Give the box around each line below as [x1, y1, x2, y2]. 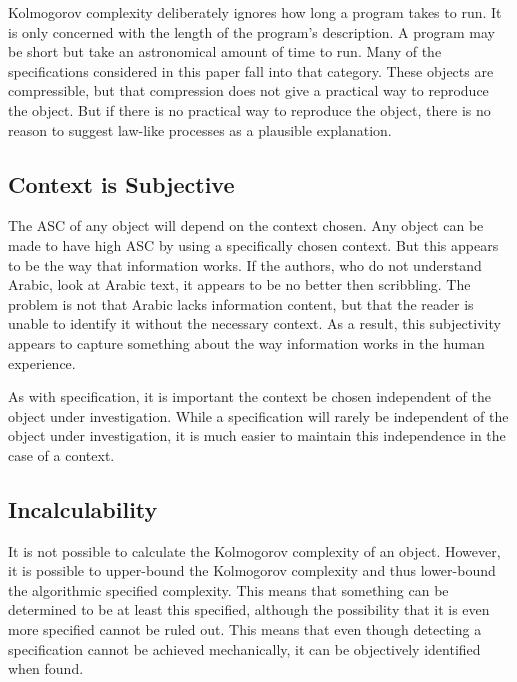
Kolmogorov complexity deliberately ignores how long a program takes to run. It [8, 2, 502, 22]
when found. [8, 658, 84, 679]
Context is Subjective [8, 168, 235, 199]
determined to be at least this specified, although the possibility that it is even [8, 599, 490, 620]
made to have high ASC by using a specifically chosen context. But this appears [8, 234, 499, 255]
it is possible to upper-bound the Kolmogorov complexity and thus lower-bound [8, 560, 496, 581]
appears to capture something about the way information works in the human [8, 332, 485, 353]
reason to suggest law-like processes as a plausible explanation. [8, 119, 392, 140]
